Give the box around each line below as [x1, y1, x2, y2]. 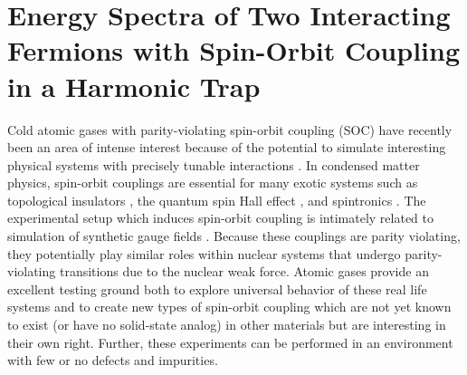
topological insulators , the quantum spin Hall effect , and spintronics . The [7, 190, 426, 209]
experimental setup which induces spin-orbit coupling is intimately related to [7, 208, 434, 227]
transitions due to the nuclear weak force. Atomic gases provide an [59, 262, 429, 281]
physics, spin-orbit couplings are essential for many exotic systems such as [7, 173, 418, 192]
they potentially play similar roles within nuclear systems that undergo [7, 244, 401, 263]
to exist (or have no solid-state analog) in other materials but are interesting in [7, 315, 446, 334]
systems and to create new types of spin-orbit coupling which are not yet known [7, 297, 452, 316]
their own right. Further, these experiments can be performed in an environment [7, 332, 453, 351]
